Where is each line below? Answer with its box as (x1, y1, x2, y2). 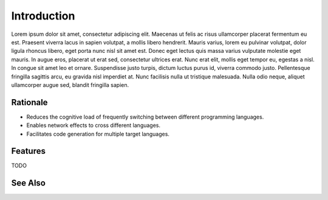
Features (11, 146, 46, 156)
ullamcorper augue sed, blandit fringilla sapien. (11, 81, 129, 88)
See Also (11, 178, 46, 188)
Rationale (11, 97, 48, 108)
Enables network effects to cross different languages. (26, 122, 161, 129)
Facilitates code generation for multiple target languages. (26, 130, 170, 137)
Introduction (11, 9, 75, 22)
